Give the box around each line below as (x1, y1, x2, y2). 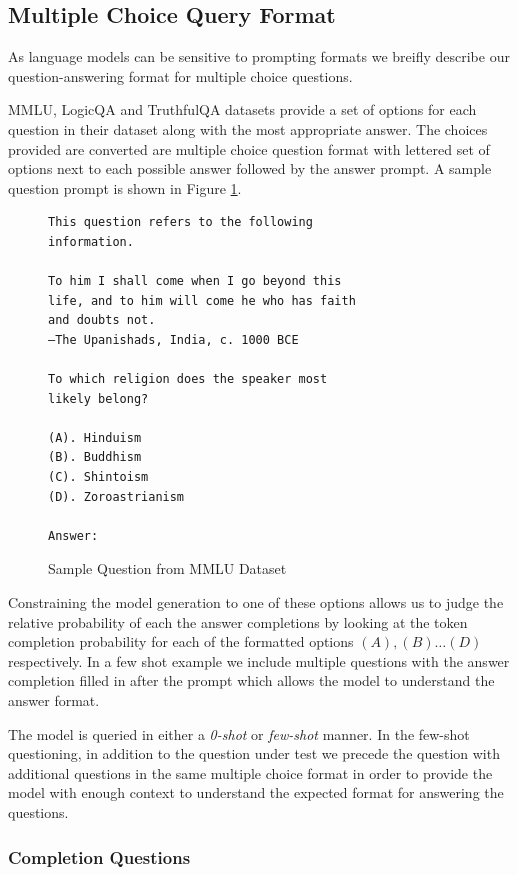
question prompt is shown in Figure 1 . (8, 177, 242, 198)
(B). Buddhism (48, 450, 142, 465)
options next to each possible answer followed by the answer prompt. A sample (8, 158, 492, 179)
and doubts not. (48, 313, 156, 328)
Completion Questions (8, 844, 191, 869)
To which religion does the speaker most (48, 372, 328, 387)
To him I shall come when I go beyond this (48, 274, 342, 289)
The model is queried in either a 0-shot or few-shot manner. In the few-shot (8, 723, 470, 744)
